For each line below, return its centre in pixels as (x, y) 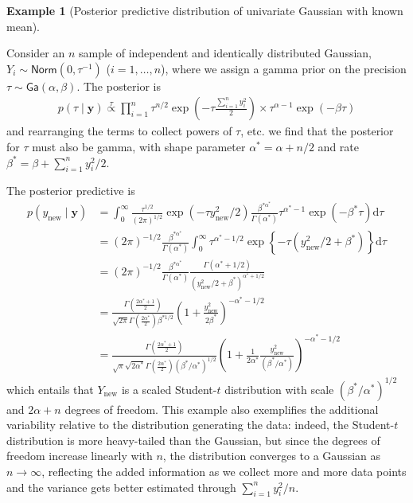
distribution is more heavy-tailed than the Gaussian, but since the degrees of (193, 440)
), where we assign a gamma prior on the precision (284, 68)
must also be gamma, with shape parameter (139, 146)
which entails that (50, 389)
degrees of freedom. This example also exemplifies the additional (222, 409)
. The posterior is (119, 86)
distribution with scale (279, 389)
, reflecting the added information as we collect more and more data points (224, 472)
